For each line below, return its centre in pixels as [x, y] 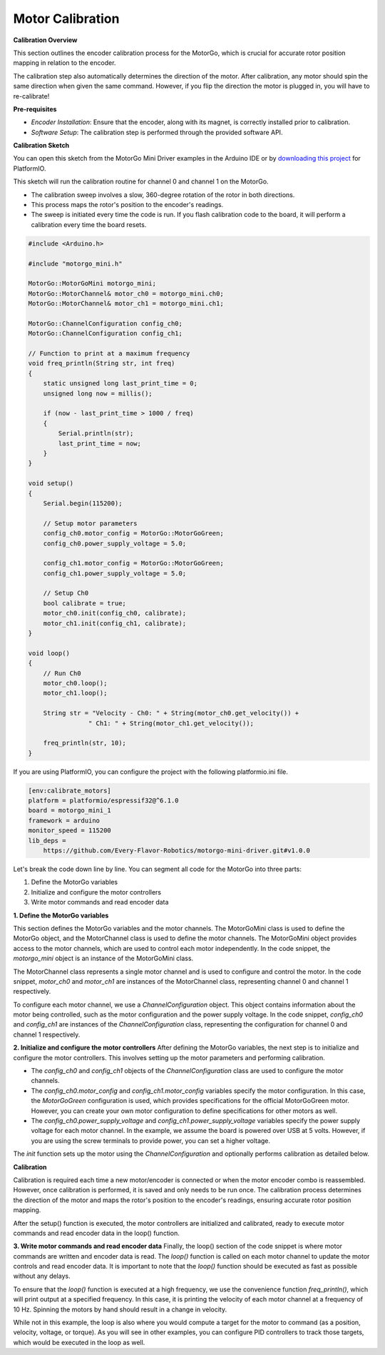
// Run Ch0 [62, 673]
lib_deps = [47, 840]
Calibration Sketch [41, 146]
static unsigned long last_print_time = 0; [120, 383]
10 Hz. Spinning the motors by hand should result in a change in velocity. [120, 1309]
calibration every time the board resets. [89, 224]
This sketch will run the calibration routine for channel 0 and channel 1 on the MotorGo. [141, 181]
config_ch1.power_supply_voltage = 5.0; [115, 573]
